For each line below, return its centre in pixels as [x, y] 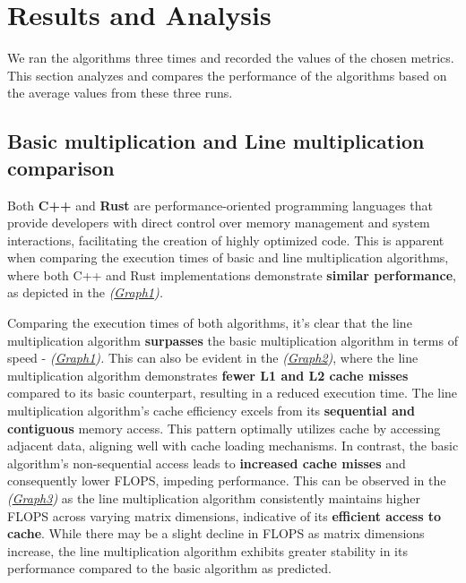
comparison [61, 167]
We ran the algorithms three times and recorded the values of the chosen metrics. [231, 58]
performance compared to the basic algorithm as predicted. [170, 568]
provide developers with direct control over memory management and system [219, 223]
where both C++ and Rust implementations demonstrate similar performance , [232, 274]
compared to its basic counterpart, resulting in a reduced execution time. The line [233, 393]
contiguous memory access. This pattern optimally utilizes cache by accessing [224, 428]
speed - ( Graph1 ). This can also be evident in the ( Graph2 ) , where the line [213, 358]
